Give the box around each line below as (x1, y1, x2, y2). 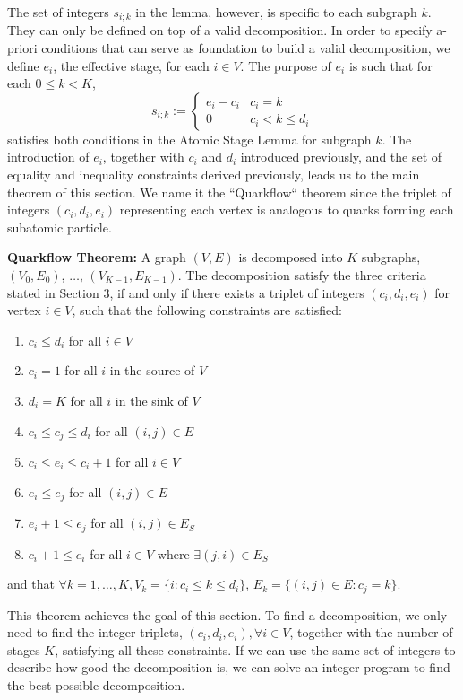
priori (7, 39, 38, 57)
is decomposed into (238, 248, 343, 267)
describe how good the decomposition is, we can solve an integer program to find (7, 658, 450, 677)
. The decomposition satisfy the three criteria (177, 265, 426, 284)
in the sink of (115, 390, 188, 409)
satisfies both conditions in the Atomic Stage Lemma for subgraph (7, 129, 372, 148)
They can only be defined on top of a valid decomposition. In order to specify (7, 21, 433, 39)
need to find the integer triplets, (7, 623, 183, 642)
